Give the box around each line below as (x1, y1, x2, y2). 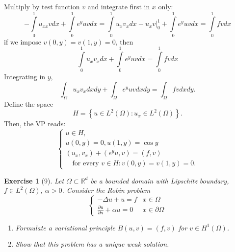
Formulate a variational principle (15, 222, 115, 232)
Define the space (4, 98, 53, 109)
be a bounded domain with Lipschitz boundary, (90, 175, 229, 185)
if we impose (4, 36, 41, 46)
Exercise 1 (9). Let (4, 175, 64, 185)
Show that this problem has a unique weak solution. (15, 239, 169, 249)
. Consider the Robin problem (62, 185, 151, 195)
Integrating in (4, 71, 46, 82)
